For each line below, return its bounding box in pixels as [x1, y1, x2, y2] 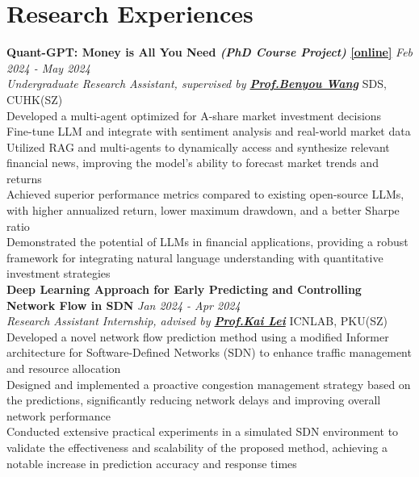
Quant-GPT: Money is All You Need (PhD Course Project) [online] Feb [6, 44, 413, 61]
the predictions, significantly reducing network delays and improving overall [6, 391, 381, 408]
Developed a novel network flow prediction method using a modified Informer [6, 328, 389, 345]
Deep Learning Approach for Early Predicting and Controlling [6, 281, 362, 298]
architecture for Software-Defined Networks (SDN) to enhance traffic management [6, 344, 412, 361]
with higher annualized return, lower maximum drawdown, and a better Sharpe [6, 202, 400, 219]
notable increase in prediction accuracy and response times [6, 454, 297, 471]
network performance [6, 407, 111, 424]
